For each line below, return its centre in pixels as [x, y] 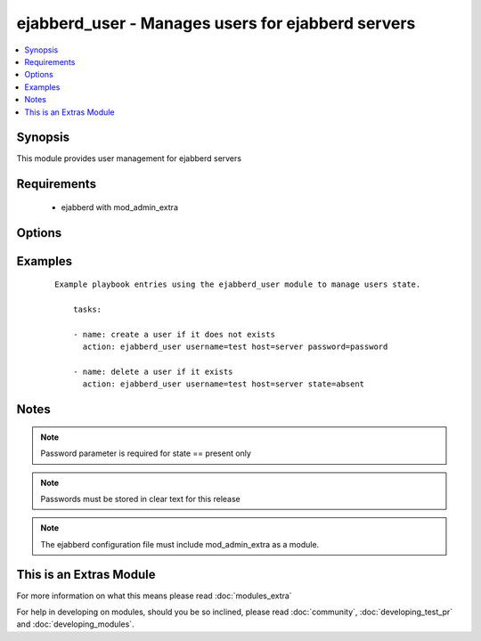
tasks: [87, 310]
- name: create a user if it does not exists [174, 334]
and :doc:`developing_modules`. [75, 624]
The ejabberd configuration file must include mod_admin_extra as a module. [180, 544]
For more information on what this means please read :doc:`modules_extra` [155, 596]
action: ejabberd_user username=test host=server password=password [235, 347]
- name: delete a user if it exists [153, 371]
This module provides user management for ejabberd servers [129, 158]
